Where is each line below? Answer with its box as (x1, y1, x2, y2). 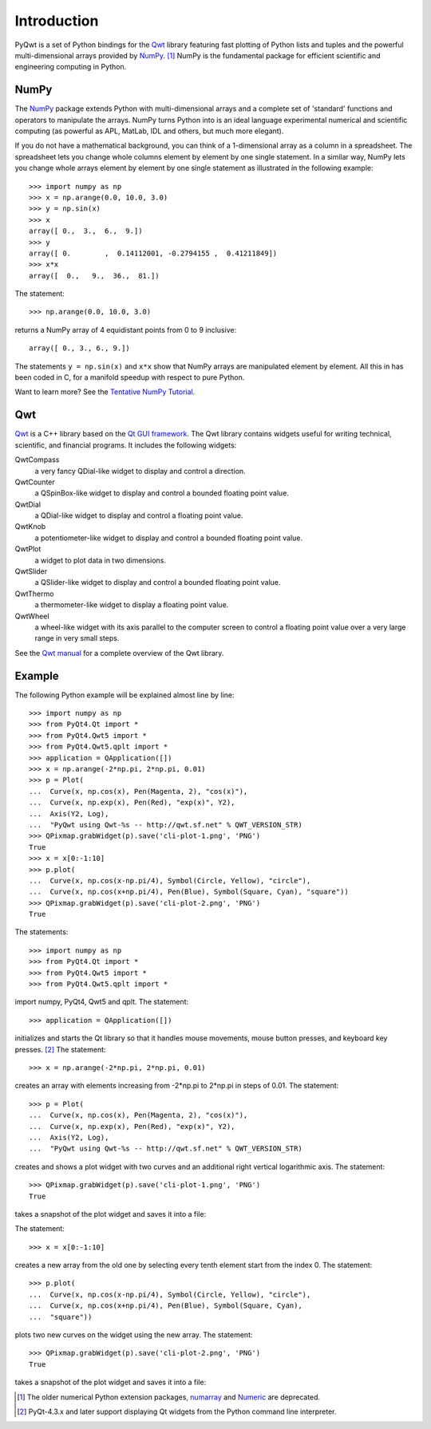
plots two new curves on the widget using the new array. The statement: (14, 1330, 253, 1340)
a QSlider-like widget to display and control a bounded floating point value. (34, 578, 281, 587)
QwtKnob (14, 522, 46, 531)
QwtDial (14, 499, 42, 509)
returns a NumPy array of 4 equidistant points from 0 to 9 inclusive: (14, 325, 237, 334)
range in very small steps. (34, 634, 120, 643)
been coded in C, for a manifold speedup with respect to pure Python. (14, 373, 245, 382)
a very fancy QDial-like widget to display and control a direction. (34, 466, 247, 476)
